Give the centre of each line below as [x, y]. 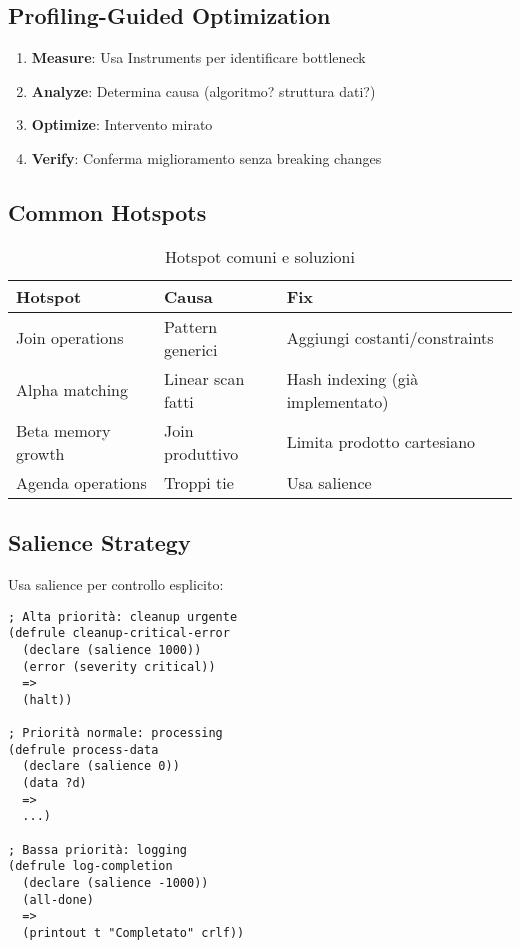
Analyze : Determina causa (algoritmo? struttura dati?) [203, 90]
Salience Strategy [99, 542]
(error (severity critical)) [119, 666]
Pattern [191, 326]
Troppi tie [199, 482]
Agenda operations [81, 482]
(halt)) [47, 699]
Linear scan [204, 378]
